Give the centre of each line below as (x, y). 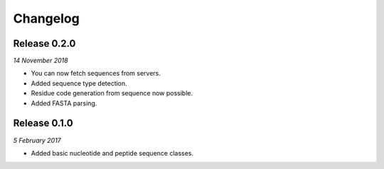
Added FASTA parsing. (64, 103)
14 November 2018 (41, 61)
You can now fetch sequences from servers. (96, 74)
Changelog (46, 18)
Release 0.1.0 (43, 123)
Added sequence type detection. (79, 83)
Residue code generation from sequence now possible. (112, 93)
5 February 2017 (37, 140)
